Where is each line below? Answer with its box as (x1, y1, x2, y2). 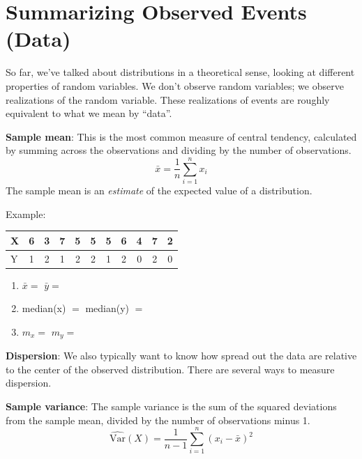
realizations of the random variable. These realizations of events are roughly (6, 92, 330, 107)
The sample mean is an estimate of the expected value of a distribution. (6, 183, 312, 197)
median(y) (85, 301, 130, 316)
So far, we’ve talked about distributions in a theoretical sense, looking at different (6, 65, 355, 79)
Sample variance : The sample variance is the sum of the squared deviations (6, 399, 337, 414)
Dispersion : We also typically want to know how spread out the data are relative (6, 348, 357, 363)
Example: (6, 206, 46, 221)
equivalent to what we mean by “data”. (6, 106, 172, 120)
